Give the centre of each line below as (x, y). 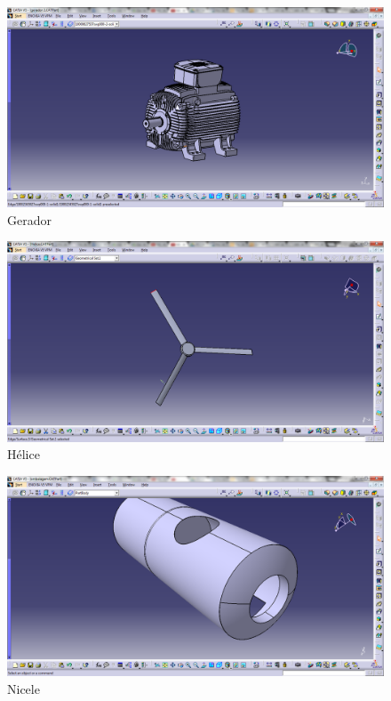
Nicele (24, 688)
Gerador (29, 219)
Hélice (24, 454)
